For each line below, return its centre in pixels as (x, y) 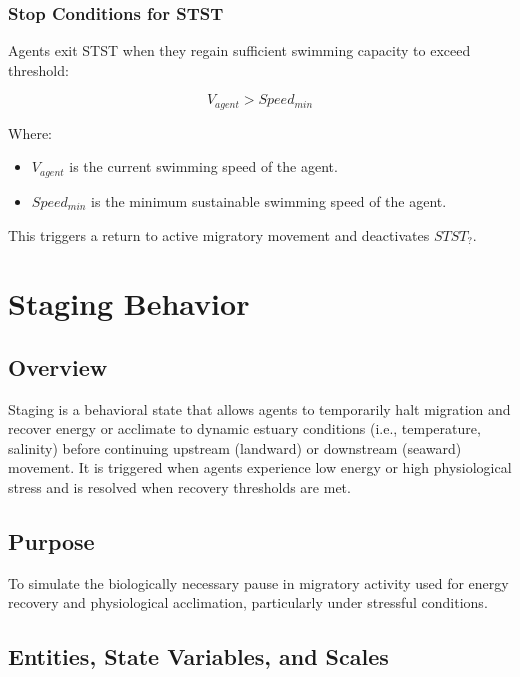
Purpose (51, 541)
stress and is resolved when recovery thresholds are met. (179, 487)
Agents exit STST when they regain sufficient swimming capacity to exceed (239, 50)
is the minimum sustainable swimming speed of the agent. (269, 200)
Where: (30, 132)
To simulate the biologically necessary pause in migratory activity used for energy (258, 582)
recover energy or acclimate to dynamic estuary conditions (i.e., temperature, (244, 428)
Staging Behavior (129, 303)
